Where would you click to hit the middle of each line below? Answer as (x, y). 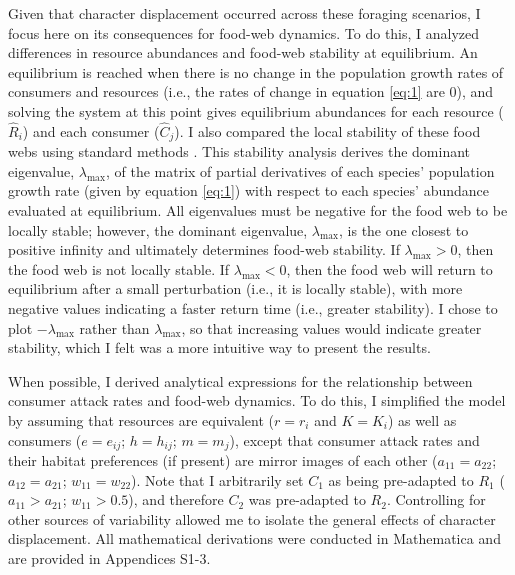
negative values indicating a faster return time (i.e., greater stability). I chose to (253, 307)
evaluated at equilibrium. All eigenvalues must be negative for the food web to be (258, 210)
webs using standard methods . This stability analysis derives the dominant (239, 151)
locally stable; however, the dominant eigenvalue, (158, 229)
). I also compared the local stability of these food (327, 130)
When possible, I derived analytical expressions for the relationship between (240, 380)
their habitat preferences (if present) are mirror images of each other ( (223, 460)
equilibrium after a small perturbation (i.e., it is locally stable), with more (235, 288)
